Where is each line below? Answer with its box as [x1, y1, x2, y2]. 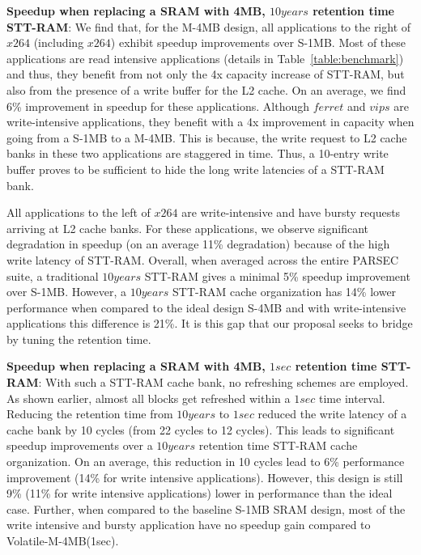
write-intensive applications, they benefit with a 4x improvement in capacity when [6, 113, 415, 130]
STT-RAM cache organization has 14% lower [172, 283, 397, 300]
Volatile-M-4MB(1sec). [6, 532, 119, 549]
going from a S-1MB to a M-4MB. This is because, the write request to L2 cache [6, 129, 407, 146]
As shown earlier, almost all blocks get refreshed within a [6, 389, 291, 406]
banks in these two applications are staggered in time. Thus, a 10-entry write [6, 145, 389, 162]
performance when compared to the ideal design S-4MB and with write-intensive [6, 299, 406, 316]
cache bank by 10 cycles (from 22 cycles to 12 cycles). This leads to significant [6, 421, 395, 438]
